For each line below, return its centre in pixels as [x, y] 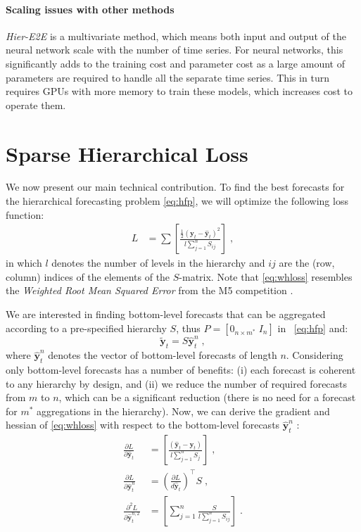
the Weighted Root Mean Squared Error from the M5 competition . [150, 290]
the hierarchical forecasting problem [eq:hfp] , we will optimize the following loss [177, 201]
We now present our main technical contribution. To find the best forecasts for [175, 187]
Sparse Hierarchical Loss [127, 153]
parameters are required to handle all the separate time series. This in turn [167, 77]
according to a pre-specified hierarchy [86, 328]
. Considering [315, 355]
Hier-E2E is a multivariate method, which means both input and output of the [176, 36]
